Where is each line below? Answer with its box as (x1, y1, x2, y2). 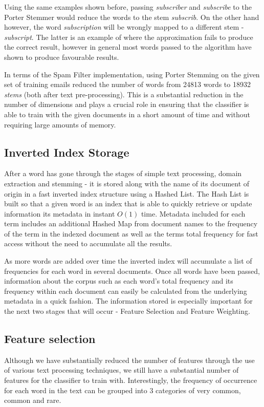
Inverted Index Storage (4, 144, 129, 160)
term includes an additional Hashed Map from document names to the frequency (4, 218, 258, 229)
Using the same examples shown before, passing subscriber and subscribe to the (4, 2, 252, 12)
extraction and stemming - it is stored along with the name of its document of (4, 178, 250, 188)
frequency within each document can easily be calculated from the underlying (4, 285, 247, 296)
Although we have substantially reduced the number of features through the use (4, 354, 255, 365)
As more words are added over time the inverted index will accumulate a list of (4, 255, 252, 266)
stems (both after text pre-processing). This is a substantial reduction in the (4, 89, 244, 99)
